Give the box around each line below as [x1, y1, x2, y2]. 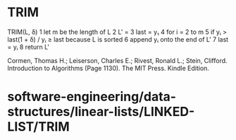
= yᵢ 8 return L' [7, 42, 49, 51]
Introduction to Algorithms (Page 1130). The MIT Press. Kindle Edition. [7, 64, 210, 72]
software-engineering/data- [7, 89, 177, 105]
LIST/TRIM [7, 119, 70, 135]
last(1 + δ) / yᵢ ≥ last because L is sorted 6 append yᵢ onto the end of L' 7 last [7, 35, 229, 43]
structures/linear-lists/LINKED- [7, 104, 195, 120]
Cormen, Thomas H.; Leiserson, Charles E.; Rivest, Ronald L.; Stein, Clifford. [7, 56, 228, 64]
